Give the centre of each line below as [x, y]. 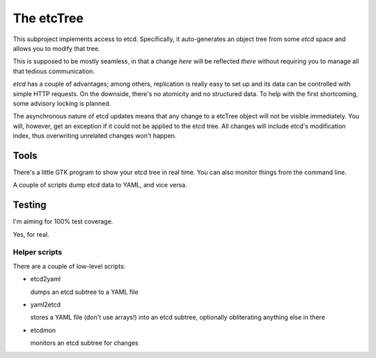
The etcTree [48, 18]
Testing [30, 205]
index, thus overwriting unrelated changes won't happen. [95, 136]
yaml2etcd [46, 304]
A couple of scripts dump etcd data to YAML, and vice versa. [100, 185]
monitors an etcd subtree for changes [84, 343]
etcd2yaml [46, 279]
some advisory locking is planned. [62, 103]
